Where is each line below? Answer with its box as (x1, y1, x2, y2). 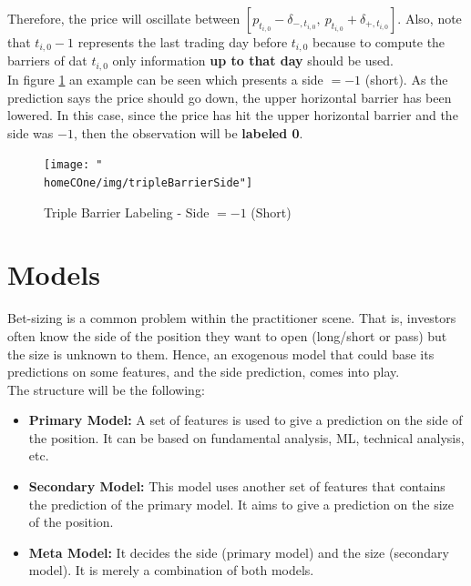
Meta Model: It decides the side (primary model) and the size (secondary (28, 542, 449, 561)
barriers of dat (7, 51, 87, 70)
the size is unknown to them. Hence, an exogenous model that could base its (7, 344, 435, 363)
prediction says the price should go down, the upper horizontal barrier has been (7, 87, 452, 106)
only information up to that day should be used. (112, 51, 394, 70)
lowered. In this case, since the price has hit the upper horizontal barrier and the (7, 106, 458, 125)
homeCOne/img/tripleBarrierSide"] (44, 176, 253, 189)
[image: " (44, 158, 103, 172)
